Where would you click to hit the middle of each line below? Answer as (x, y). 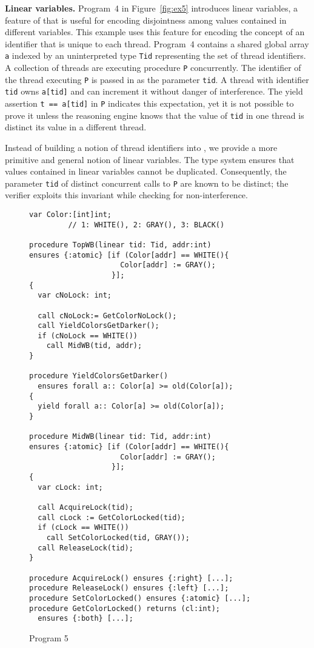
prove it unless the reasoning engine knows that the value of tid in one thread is (155, 115)
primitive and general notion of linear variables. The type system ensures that (150, 159)
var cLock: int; (70, 487)
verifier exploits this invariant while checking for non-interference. (126, 195)
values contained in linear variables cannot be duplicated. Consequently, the (146, 171)
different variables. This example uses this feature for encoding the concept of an (155, 32)
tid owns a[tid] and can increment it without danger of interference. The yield (154, 91)
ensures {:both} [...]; (85, 619)
